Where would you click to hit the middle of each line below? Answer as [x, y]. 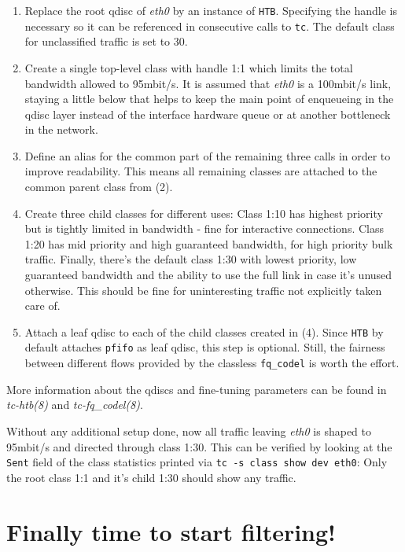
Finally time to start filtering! [171, 531]
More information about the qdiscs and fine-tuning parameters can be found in [197, 389]
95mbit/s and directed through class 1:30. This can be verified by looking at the [199, 446]
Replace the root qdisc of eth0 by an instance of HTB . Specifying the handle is [211, 10]
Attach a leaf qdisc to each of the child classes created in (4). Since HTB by [204, 331]
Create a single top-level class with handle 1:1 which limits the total [189, 67]
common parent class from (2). [99, 187]
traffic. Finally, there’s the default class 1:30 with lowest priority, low [191, 259]
